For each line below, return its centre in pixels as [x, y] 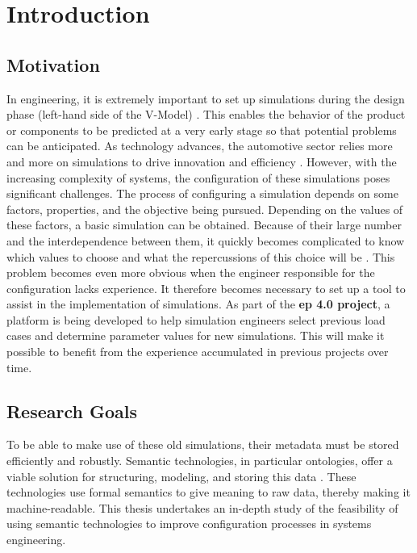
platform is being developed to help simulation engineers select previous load [196, 319]
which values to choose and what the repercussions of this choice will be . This [201, 256]
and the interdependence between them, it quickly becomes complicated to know [206, 240]
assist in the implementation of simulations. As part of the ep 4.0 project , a [198, 304]
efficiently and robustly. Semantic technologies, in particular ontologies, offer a [200, 461]
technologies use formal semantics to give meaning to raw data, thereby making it [208, 492]
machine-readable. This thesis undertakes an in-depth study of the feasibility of [202, 507]
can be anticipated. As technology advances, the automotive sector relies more [200, 146]
